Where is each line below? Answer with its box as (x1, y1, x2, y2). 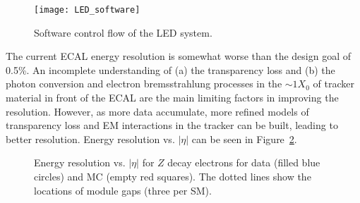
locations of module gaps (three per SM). (34, 183, 212, 197)
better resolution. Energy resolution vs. (6, 131, 175, 146)
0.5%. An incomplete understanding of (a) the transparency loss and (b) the (6, 62, 335, 77)
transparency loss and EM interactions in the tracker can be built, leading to (6, 118, 338, 133)
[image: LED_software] (34, 5, 140, 15)
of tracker (313, 76, 354, 91)
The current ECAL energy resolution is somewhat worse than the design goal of (6, 49, 351, 63)
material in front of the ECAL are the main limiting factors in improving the (6, 90, 339, 105)
